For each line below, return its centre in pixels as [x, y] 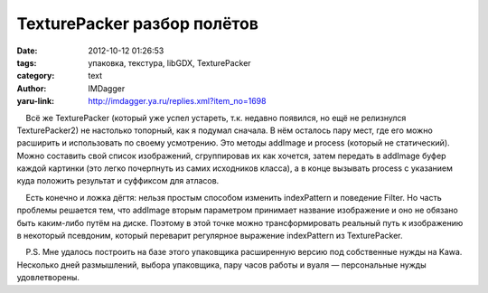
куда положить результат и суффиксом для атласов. [118, 181]
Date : [27, 51]
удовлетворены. [48, 278]
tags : [27, 62]
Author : [32, 88]
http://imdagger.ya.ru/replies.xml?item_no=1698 [177, 101]
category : [36, 76]
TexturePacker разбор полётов [138, 24]
